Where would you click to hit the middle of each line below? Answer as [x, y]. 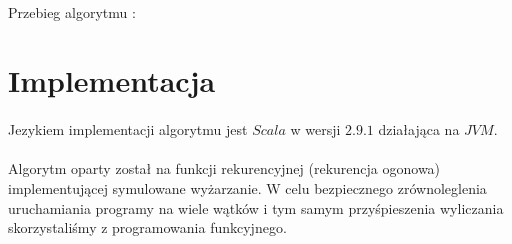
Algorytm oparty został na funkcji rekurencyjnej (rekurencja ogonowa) [224, 168]
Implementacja [112, 80]
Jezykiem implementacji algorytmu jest [128, 129]
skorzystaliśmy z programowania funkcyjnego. [147, 227]
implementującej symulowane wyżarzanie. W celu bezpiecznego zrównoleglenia [247, 187]
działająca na [419, 129]
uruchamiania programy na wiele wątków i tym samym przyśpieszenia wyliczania [256, 207]
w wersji [315, 129]
